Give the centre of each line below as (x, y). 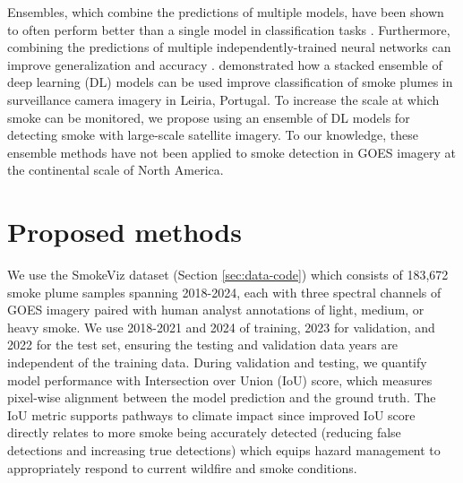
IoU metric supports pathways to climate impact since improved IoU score (211, 414)
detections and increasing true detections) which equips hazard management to (224, 450)
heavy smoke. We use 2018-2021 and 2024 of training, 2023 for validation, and (221, 327)
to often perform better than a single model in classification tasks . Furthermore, (229, 29)
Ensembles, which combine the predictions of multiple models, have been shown (226, 12)
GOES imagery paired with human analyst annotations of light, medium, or (216, 310)
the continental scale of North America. (116, 170)
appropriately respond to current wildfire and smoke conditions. (182, 467)
